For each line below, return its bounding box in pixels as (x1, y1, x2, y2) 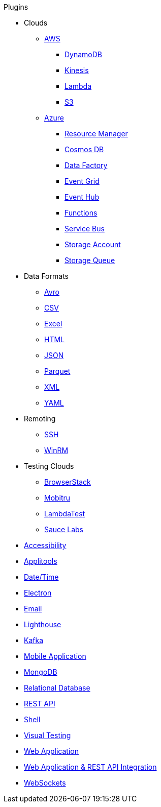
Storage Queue (65, 256, 115, 265)
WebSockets (24, 778, 66, 787)
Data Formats (24, 272, 69, 280)
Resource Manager (65, 129, 128, 138)
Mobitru (44, 493, 71, 502)
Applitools (24, 557, 57, 565)
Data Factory (65, 161, 108, 170)
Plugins (4, 3, 28, 11)
